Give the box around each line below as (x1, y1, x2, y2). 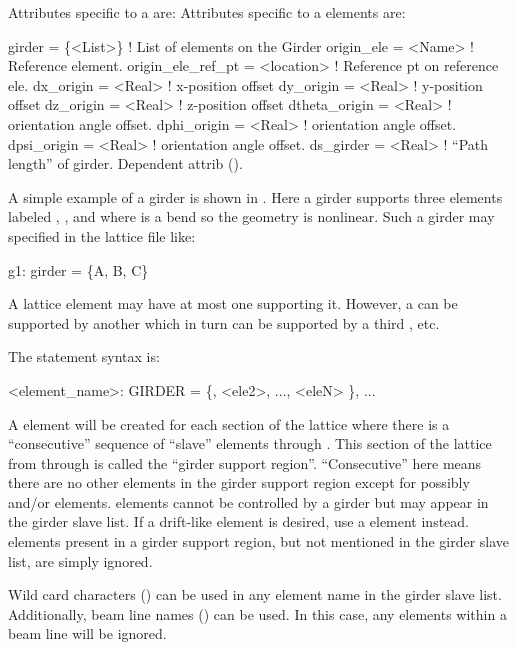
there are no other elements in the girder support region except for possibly (8, 472, 470, 493)
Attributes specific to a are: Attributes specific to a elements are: (8, 2, 406, 22)
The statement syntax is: (8, 346, 160, 367)
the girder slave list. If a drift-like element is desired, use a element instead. (8, 511, 470, 532)
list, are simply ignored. (8, 550, 153, 571)
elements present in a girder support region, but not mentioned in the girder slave (8, 531, 510, 552)
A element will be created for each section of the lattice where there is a (8, 413, 450, 434)
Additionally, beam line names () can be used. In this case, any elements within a (8, 603, 507, 624)
